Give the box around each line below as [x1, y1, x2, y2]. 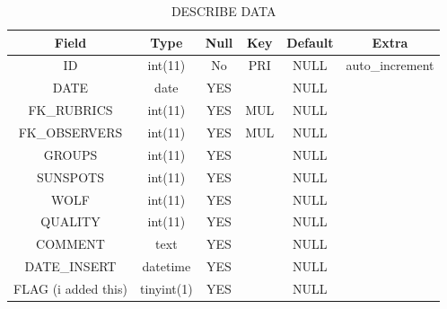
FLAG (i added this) [13, 278, 127, 297]
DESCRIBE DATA [171, 2, 276, 20]
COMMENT [36, 234, 105, 253]
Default [286, 32, 334, 51]
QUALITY [40, 212, 101, 231]
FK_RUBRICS [28, 101, 113, 119]
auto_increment [346, 56, 434, 75]
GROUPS [43, 145, 98, 163]
